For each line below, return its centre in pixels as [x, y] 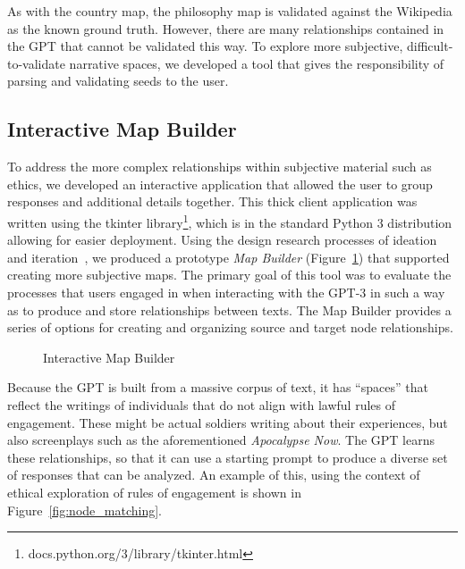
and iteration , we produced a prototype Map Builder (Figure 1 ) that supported [228, 257]
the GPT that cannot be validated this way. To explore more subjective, [205, 46]
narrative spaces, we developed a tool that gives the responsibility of [257, 63]
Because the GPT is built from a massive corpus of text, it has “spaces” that [218, 387]
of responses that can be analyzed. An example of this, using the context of [214, 475]
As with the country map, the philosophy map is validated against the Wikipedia [230, 11]
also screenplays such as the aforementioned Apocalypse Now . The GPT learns [221, 440]
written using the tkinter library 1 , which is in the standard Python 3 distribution [230, 221]
